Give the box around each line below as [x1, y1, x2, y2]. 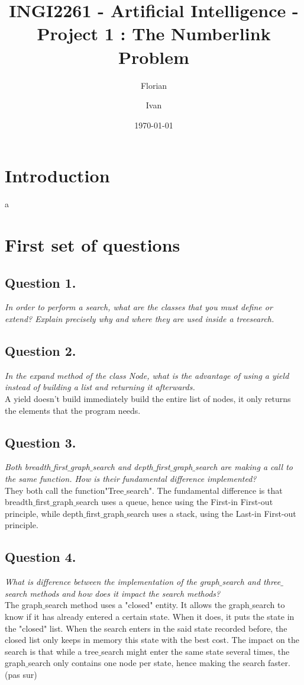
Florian [140, 79, 167, 91]
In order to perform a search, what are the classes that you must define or [5, 301, 273, 313]
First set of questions [5, 233, 180, 256]
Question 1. [5, 273, 76, 291]
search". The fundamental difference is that [126, 484, 283, 496]
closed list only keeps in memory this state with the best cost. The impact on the [5, 633, 299, 646]
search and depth [92, 461, 153, 473]
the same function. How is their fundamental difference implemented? [5, 472, 257, 484]
